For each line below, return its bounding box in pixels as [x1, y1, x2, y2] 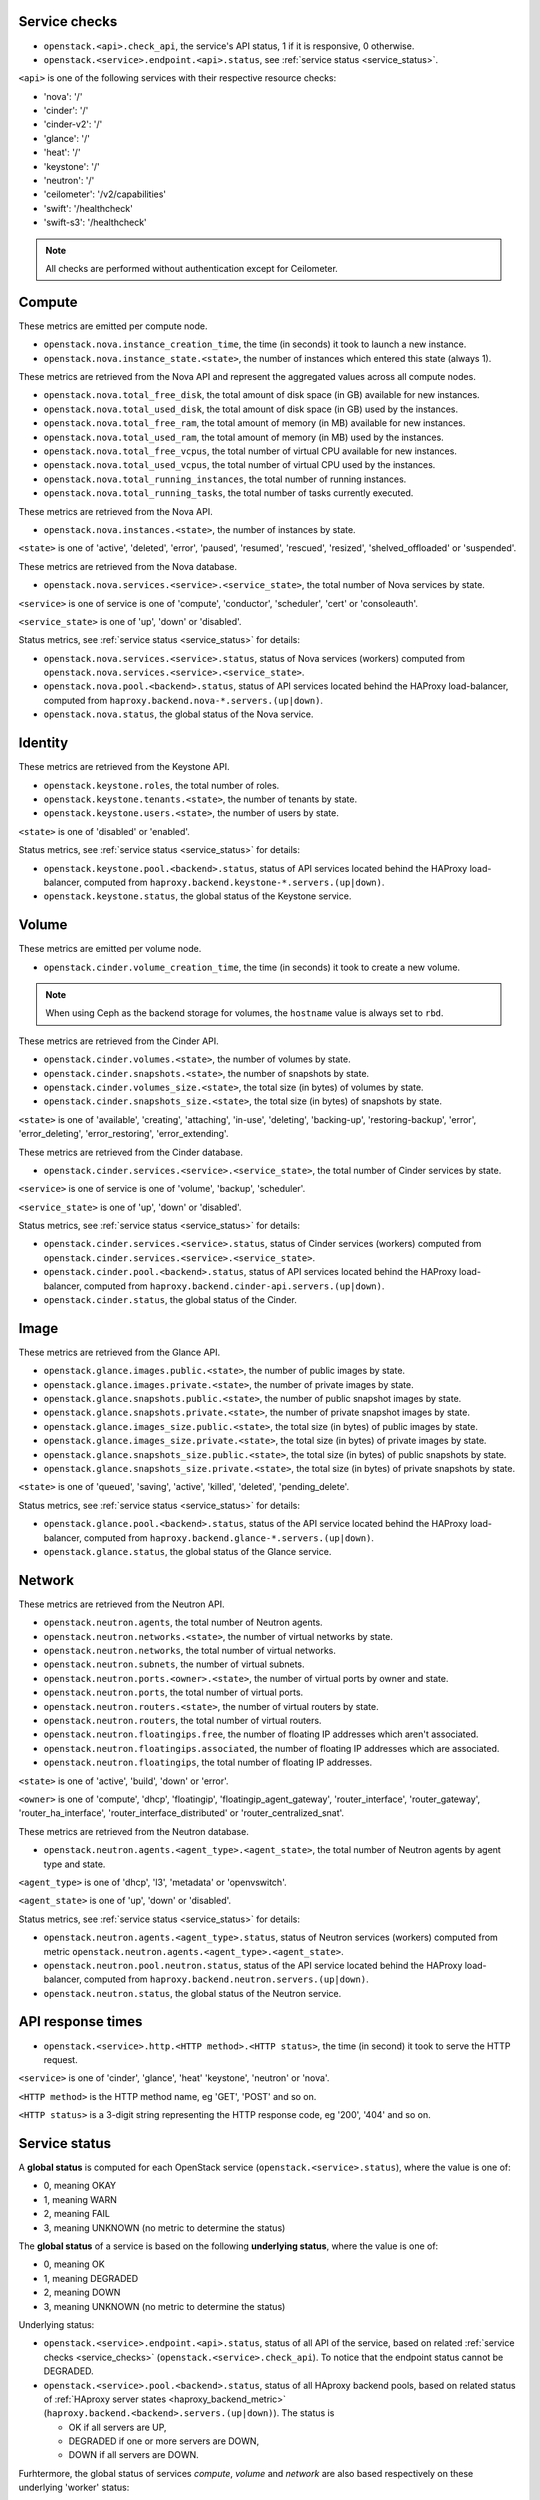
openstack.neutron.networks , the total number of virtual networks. [43, 1645, 337, 1657]
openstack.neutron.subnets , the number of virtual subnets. [43, 1658, 305, 1670]
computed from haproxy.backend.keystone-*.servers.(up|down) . [83, 876, 385, 888]
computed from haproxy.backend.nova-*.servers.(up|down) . [43, 694, 324, 706]
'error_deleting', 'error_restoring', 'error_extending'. [18, 1128, 229, 1140]
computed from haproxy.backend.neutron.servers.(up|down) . [83, 1973, 369, 1985]
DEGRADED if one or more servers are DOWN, [68, 2435, 260, 2447]
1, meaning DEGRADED [43, 2272, 139, 2284]
